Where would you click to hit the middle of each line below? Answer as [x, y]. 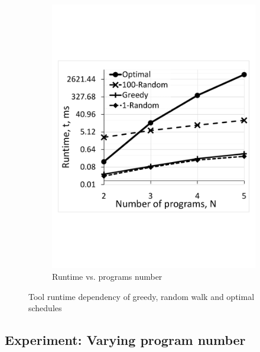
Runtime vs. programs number [107, 276]
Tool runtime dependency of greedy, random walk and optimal [142, 296]
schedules [45, 308]
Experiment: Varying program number [125, 340]
